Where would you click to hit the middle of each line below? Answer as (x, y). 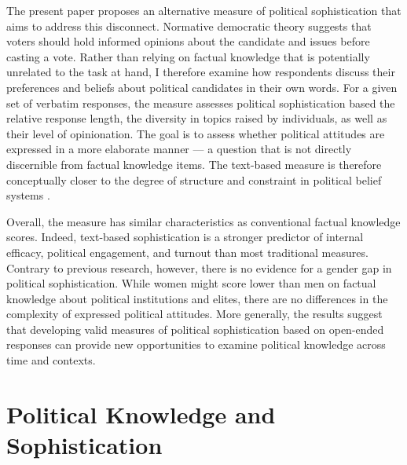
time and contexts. (51, 360)
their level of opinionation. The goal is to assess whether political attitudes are (196, 133)
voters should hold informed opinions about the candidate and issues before (188, 41)
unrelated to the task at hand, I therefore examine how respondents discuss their (201, 72)
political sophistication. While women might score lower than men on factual (191, 283)
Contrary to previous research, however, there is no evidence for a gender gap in (199, 267)
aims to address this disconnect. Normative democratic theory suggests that (189, 26)
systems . (28, 195)
